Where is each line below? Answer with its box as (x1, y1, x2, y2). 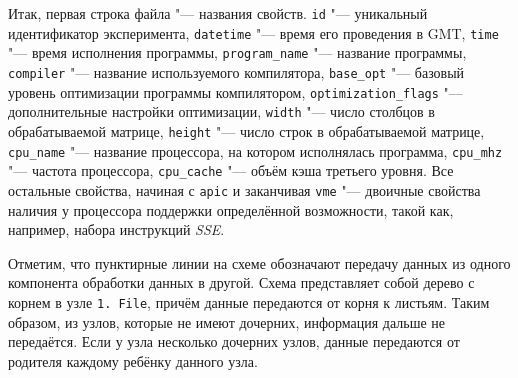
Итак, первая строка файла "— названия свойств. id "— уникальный (8, 3, 428, 23)
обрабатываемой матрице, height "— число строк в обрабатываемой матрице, (8, 120, 485, 141)
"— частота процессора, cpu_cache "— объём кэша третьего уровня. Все (8, 160, 454, 181)
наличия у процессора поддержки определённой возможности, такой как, (8, 199, 454, 220)
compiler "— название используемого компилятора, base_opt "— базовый (8, 61, 465, 82)
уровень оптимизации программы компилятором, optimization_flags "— (8, 81, 463, 102)
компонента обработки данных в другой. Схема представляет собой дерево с (8, 272, 475, 293)
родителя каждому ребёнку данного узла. (8, 350, 258, 371)
